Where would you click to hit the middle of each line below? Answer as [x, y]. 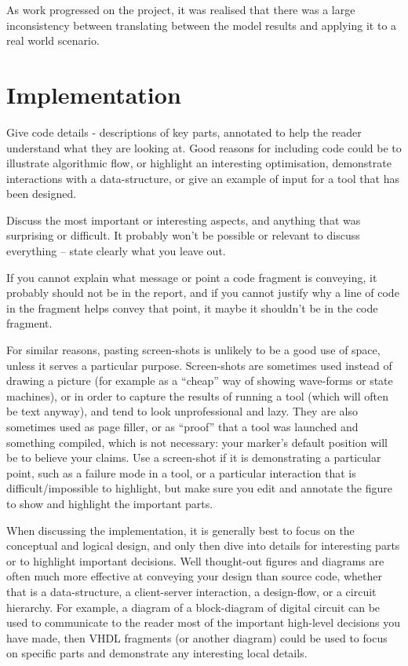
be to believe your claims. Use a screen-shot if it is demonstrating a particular [194, 457]
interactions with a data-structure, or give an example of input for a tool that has [203, 178]
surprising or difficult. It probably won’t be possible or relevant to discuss [183, 235]
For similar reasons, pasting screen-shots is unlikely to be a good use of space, [193, 350]
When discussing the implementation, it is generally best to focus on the [180, 530]
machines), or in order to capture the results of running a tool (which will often [197, 395]
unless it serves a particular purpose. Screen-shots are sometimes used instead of [199, 365]
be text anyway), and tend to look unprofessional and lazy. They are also [182, 411]
